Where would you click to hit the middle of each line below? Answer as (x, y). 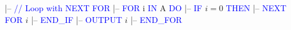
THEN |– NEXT (256, 8)
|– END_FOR (156, 19)
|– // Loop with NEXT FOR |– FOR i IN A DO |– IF (104, 8)
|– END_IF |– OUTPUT (76, 19)
